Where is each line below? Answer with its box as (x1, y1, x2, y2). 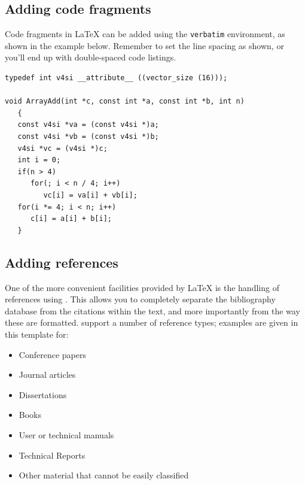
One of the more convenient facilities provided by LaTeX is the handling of (5, 281, 279, 293)
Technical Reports (19, 448, 86, 461)
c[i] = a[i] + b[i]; (30, 214, 112, 223)
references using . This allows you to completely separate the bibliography (5, 293, 276, 305)
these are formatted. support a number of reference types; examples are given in (5, 316, 298, 329)
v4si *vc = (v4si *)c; (17, 144, 108, 153)
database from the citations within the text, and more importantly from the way (5, 304, 300, 317)
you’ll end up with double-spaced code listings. (5, 51, 176, 63)
